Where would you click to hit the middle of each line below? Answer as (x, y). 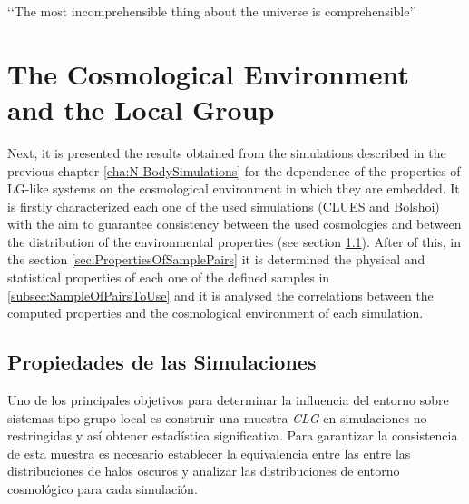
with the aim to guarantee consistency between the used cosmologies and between (234, 224)
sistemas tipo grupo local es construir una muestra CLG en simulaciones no (217, 417)
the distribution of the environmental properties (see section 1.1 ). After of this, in (234, 241)
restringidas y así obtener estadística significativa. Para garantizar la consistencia (233, 435)
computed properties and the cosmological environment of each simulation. (215, 313)
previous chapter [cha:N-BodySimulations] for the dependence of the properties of (234, 170)
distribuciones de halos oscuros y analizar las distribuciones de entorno (204, 471)
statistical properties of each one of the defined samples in (169, 277)
